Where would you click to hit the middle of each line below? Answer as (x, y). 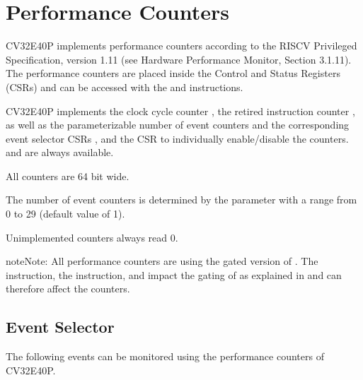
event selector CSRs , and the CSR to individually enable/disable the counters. (177, 138)
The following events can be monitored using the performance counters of (165, 356)
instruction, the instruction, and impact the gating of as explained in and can (174, 274)
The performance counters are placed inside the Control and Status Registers (173, 73)
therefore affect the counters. (68, 289)
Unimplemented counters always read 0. (92, 237)
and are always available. (60, 152)
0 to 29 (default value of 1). (65, 214)
